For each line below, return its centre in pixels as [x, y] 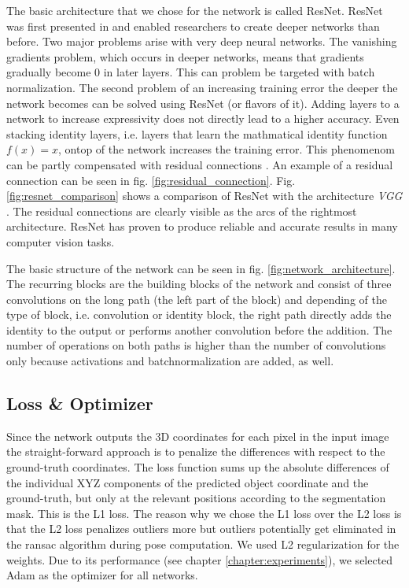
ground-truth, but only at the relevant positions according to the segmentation [196, 498]
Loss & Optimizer [80, 403]
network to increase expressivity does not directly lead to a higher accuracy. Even [203, 118]
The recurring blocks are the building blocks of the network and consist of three [199, 284]
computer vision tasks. [61, 241]
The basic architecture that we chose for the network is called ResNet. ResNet [195, 10]
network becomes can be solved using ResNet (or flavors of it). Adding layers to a [203, 103]
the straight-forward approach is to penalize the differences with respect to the [196, 451]
